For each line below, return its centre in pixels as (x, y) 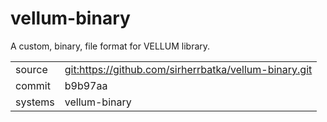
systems (35, 102)
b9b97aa (86, 85)
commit (33, 85)
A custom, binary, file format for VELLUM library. (110, 46)
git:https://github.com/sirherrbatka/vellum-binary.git (188, 69)
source (31, 69)
